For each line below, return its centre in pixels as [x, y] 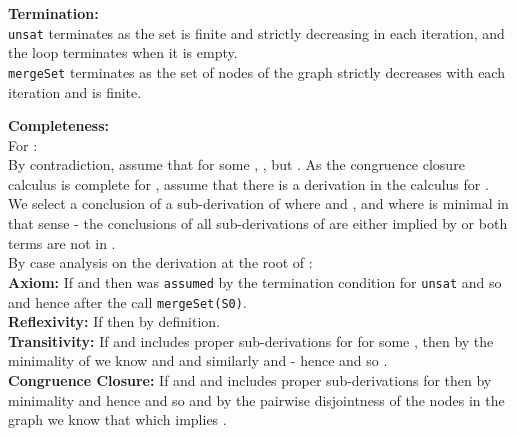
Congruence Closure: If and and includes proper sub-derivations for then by [250, 379]
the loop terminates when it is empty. [123, 52]
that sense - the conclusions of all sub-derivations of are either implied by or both [258, 223]
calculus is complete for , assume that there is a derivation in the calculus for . [248, 183]
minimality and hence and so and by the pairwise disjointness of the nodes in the [256, 399]
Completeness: [59, 125]
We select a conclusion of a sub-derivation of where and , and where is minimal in [258, 203]
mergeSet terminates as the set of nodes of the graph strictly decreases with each [256, 71]
